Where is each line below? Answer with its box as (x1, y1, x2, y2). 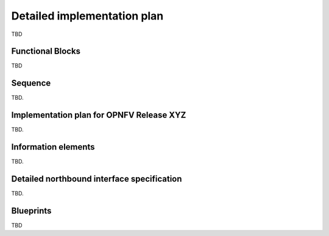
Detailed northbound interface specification (11, 173, 182, 184)
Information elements (11, 142, 95, 152)
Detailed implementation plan (11, 9, 164, 23)
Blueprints (11, 206, 52, 216)
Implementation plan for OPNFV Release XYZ (11, 110, 186, 120)
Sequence (11, 78, 51, 88)
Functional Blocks (11, 46, 81, 57)
